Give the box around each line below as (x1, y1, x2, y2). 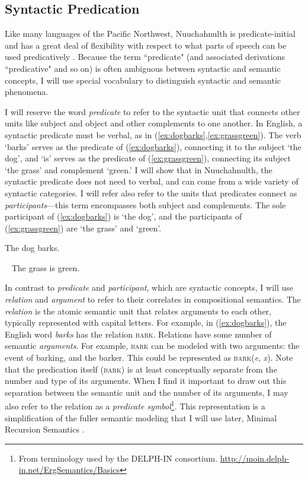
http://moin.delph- (220, 452, 290, 464)
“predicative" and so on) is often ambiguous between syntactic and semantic (5, 62, 281, 74)
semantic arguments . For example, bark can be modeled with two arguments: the (5, 339, 300, 352)
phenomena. (5, 85, 49, 98)
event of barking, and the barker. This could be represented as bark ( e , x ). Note (5, 351, 293, 364)
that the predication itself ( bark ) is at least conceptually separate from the (5, 363, 277, 375)
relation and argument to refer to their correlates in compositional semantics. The (5, 293, 301, 306)
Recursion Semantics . (5, 423, 85, 436)
